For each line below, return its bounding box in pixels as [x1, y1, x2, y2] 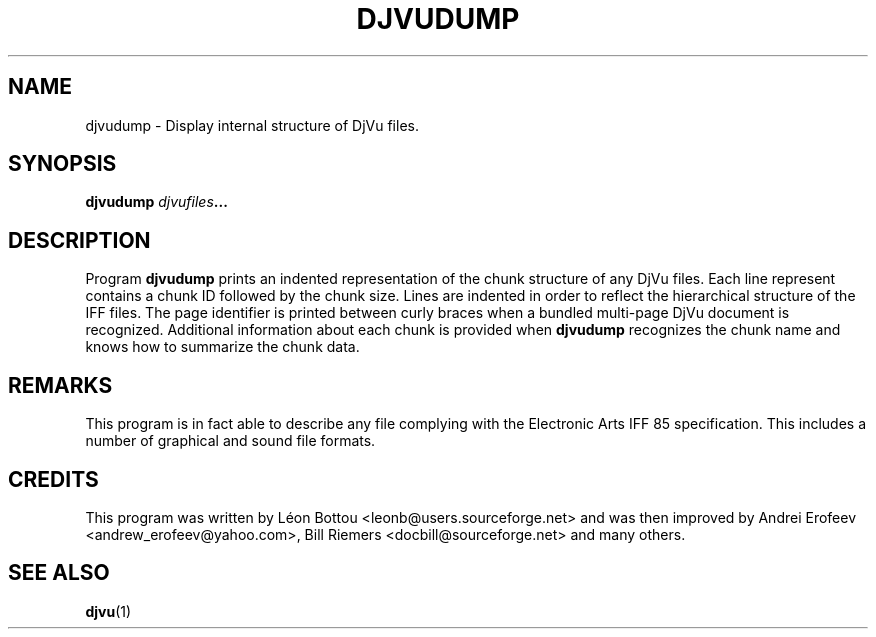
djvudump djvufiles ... [85, 193, 228, 211]
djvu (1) [85, 602, 132, 620]
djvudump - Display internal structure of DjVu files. [85, 116, 419, 134]
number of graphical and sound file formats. [85, 432, 376, 450]
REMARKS [8, 372, 113, 398]
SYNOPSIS [8, 151, 117, 177]
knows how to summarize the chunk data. [85, 338, 360, 356]
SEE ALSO [8, 560, 110, 586]
